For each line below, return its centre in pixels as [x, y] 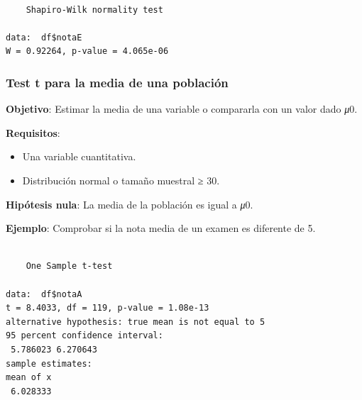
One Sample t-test [69, 266]
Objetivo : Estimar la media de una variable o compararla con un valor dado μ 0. [182, 109]
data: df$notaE [44, 37]
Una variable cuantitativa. [79, 156]
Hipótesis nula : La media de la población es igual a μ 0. [130, 204]
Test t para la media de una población [117, 82]
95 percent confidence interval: [84, 336]
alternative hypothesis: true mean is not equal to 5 [136, 322]
